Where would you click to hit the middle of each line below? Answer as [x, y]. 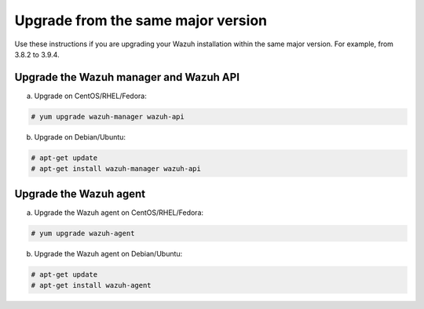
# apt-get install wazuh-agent [91, 285]
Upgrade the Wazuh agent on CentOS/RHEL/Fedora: [119, 213]
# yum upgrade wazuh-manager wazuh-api [108, 116]
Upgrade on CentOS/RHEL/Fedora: [90, 96]
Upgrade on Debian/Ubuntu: [80, 136]
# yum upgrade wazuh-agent [83, 233]
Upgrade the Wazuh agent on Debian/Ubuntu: [108, 253]
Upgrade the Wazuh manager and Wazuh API [127, 77]
